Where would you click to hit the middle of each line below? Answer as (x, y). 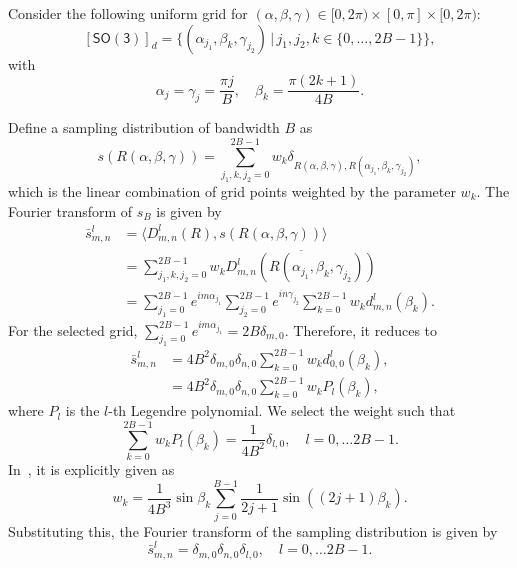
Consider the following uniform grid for (128, 13)
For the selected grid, (73, 329)
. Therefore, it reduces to (361, 329)
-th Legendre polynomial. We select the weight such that (282, 410)
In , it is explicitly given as (91, 469)
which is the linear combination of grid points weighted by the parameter (232, 190)
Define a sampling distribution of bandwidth (144, 127)
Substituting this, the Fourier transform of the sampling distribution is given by (253, 530)
